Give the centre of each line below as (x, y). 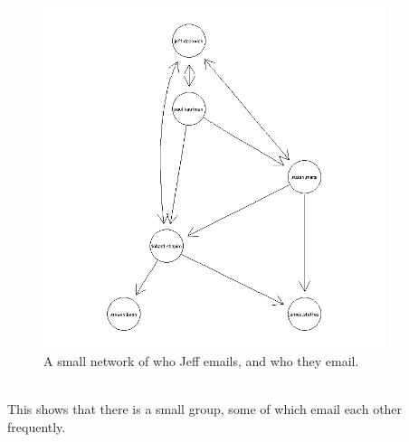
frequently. (37, 426)
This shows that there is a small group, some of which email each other (205, 409)
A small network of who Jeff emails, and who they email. (201, 360)
